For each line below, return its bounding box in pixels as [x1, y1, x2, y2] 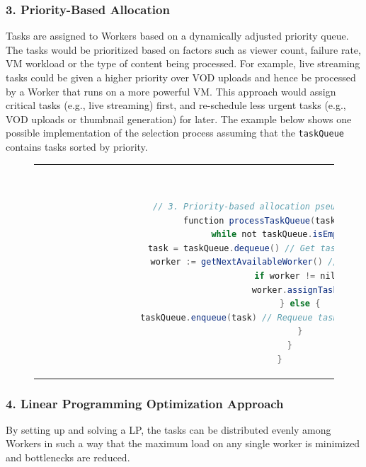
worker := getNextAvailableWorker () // [150, 257, 338, 267]
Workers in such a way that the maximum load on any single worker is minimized [6, 436, 360, 451]
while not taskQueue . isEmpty [211, 229, 348, 240]
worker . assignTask [251, 284, 338, 295]
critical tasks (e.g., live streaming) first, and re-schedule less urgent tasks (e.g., [6, 98, 346, 113]
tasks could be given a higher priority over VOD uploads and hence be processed [6, 70, 356, 84]
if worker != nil [254, 270, 336, 281]
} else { [280, 299, 321, 309]
